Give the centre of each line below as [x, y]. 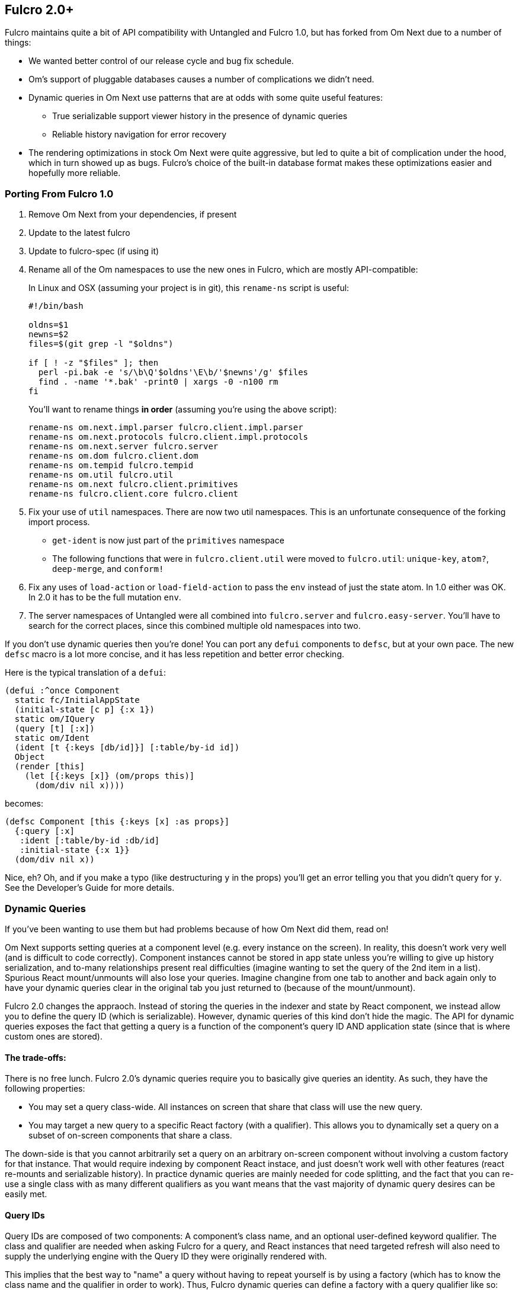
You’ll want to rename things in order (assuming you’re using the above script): [183, 410]
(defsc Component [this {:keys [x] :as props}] [117, 822]
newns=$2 [49, 335]
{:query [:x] [45, 831]
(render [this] [49, 767]
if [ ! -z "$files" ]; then [94, 363]
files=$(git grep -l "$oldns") [101, 344]
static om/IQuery [55, 719]
